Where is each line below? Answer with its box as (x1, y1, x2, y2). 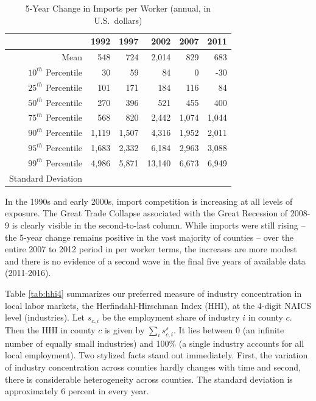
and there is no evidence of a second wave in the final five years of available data (5, 254, 306, 267)
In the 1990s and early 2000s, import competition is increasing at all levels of (5, 194, 293, 207)
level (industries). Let (5, 311, 85, 324)
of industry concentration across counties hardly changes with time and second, (5, 361, 301, 374)
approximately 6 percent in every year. (5, 385, 149, 397)
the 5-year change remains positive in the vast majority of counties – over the (5, 230, 294, 243)
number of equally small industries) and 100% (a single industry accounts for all (5, 336, 304, 349)
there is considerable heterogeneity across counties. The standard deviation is (5, 372, 293, 385)
